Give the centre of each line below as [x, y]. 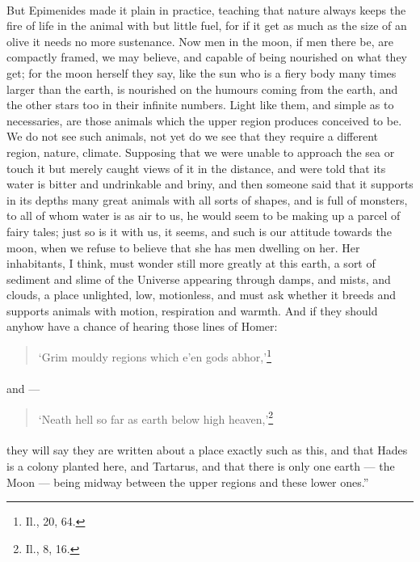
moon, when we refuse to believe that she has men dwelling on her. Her [183, 247]
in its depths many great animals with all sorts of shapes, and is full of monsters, [207, 199]
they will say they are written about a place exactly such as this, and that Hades [207, 450]
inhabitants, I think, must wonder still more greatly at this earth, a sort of [191, 263]
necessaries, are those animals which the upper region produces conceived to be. [204, 120]
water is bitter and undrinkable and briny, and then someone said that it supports [210, 184]
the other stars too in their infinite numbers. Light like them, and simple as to [200, 105]
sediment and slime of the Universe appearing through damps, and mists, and [199, 279]
